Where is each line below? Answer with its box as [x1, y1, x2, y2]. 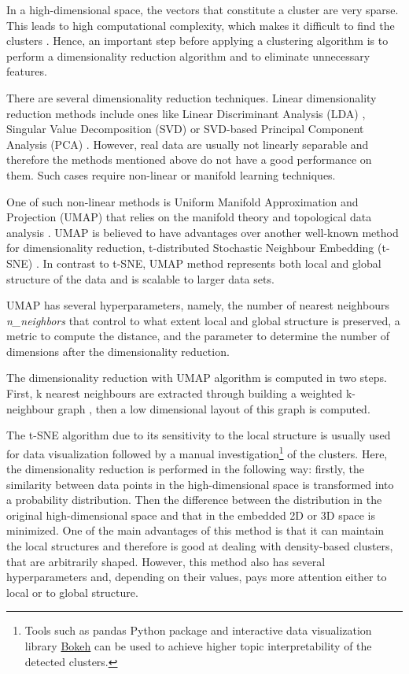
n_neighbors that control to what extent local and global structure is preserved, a [6, 312, 400, 328]
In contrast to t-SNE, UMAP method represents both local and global [42, 254, 381, 271]
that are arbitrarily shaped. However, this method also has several [6, 553, 326, 569]
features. [6, 63, 47, 80]
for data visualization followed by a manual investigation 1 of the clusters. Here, [6, 443, 388, 461]
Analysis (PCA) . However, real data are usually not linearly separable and [6, 135, 369, 152]
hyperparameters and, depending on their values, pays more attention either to [6, 568, 387, 585]
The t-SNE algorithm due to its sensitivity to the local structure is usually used [6, 427, 391, 443]
